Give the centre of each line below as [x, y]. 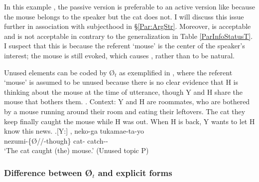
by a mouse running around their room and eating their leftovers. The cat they [125, 111]
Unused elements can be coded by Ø [60, 72]
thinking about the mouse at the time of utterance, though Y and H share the [123, 91]
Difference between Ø [48, 172]
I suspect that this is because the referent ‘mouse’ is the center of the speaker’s [125, 46]
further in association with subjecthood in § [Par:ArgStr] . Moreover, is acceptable [128, 26]
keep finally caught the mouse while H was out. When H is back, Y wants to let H [129, 121]
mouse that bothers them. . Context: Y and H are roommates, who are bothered [127, 101]
